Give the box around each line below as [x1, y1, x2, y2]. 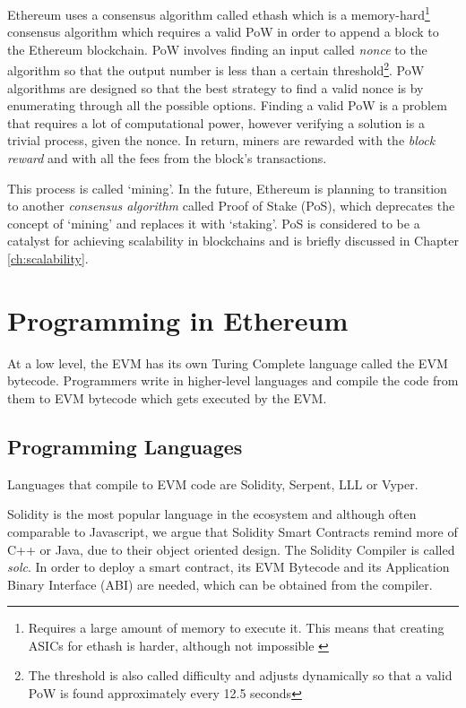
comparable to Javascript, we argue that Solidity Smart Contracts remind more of [7, 522, 458, 540]
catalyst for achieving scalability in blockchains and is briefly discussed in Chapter [7, 231, 459, 250]
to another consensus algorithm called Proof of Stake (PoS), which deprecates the [7, 196, 455, 215]
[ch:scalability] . [7, 249, 89, 268]
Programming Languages [7, 432, 243, 460]
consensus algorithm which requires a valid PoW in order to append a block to [7, 22, 439, 41]
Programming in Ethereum [7, 301, 349, 338]
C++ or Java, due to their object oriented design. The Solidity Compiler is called [7, 540, 455, 558]
